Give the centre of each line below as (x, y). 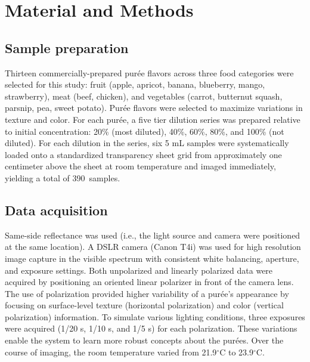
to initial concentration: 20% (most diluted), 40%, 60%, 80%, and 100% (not (145, 131)
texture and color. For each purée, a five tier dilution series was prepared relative (153, 119)
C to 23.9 (236, 352)
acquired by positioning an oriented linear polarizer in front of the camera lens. (149, 282)
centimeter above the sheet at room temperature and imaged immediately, (140, 166)
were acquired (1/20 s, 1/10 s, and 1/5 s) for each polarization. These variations (151, 328)
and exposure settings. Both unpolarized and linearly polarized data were (139, 270)
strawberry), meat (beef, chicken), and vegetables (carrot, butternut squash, (144, 96)
